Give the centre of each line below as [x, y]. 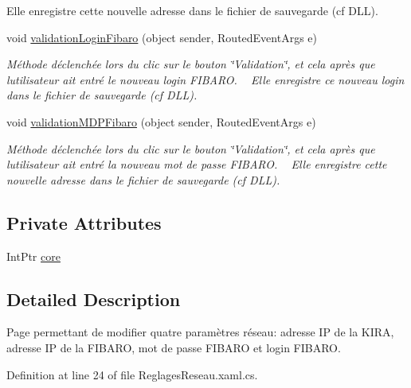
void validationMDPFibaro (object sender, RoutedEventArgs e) [161, 121]
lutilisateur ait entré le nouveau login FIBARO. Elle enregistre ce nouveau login [205, 79]
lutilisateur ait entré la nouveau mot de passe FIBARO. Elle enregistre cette [197, 164]
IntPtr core [33, 256]
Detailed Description [94, 299]
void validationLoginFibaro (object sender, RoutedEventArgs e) [162, 37]
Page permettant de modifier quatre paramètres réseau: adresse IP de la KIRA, [200, 332]
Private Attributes [84, 222]
